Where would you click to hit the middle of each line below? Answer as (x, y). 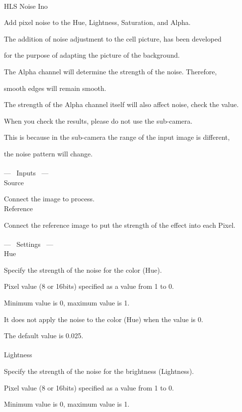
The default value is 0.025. (44, 336)
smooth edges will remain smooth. (55, 88)
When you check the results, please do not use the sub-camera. (98, 120)
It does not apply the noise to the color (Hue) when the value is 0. (104, 319)
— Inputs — (26, 173)
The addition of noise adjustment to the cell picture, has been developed (113, 38)
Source (14, 182)
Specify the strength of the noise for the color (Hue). (83, 270)
